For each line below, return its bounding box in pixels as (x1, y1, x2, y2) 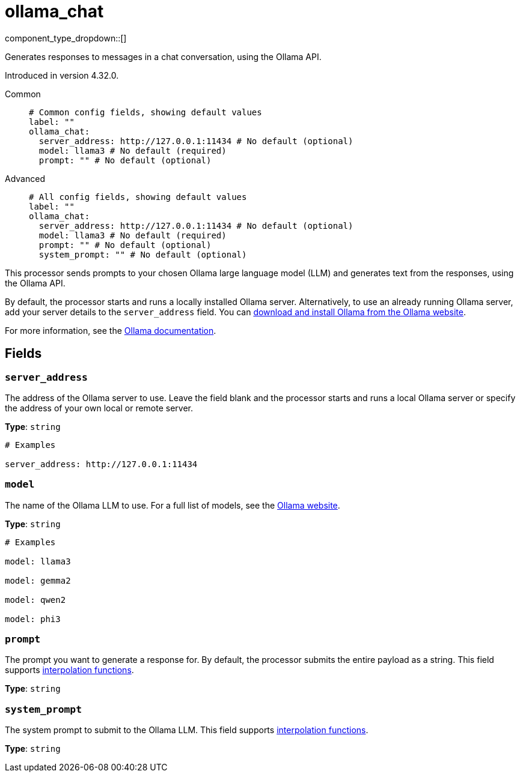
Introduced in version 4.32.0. (5, 70, 119, 80)
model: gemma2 (5, 575, 71, 585)
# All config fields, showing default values (29, 192, 247, 202)
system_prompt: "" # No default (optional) (38, 249, 247, 259)
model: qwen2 (5, 594, 66, 605)
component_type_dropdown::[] (5, 32, 127, 43)
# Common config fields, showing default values (29, 107, 262, 117)
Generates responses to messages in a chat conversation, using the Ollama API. (5, 51, 322, 62)
